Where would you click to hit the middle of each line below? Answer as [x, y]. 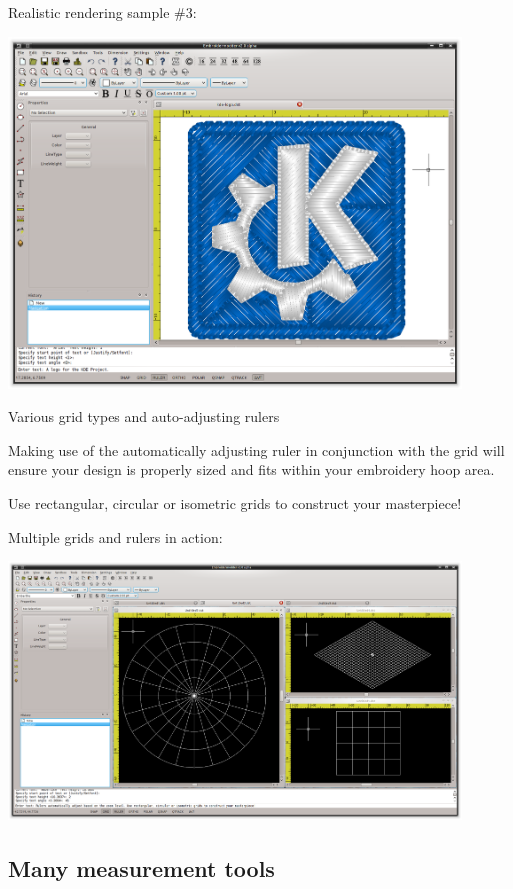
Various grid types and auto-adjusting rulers [144, 416]
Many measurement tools [141, 867]
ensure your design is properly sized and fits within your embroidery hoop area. [251, 469]
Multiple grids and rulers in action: [115, 536]
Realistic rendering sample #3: [102, 12]
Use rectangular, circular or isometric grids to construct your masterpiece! [235, 503]
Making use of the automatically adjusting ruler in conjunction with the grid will [256, 449]
